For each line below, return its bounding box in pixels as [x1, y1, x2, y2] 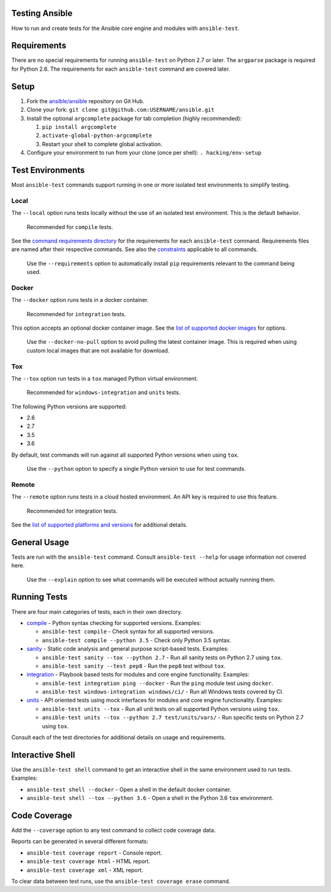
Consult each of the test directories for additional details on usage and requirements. [11, 734, 226, 741]
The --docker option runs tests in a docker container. [11, 297, 149, 304]
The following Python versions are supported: [11, 403, 127, 410]
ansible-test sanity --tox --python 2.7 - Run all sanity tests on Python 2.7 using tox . [42, 654, 283, 661]
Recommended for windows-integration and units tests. [26, 389, 181, 396]
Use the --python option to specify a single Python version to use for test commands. [26, 465, 246, 473]
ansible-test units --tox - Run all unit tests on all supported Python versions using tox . [42, 705, 280, 712]
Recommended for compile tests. [26, 223, 113, 230]
